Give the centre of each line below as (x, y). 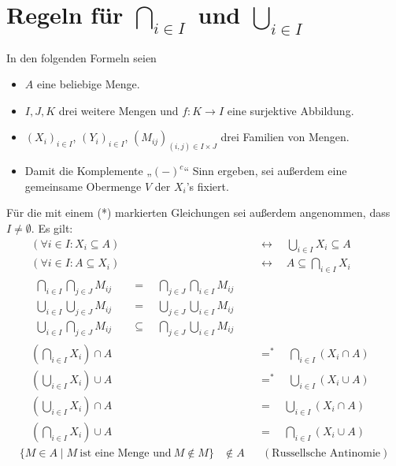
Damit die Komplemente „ (88, 171)
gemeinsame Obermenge (83, 186)
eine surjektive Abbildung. (291, 110)
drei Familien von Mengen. (285, 137)
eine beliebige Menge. (88, 84)
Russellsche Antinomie (326, 453)
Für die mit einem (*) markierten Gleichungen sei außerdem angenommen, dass (198, 212)
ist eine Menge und (126, 453)
